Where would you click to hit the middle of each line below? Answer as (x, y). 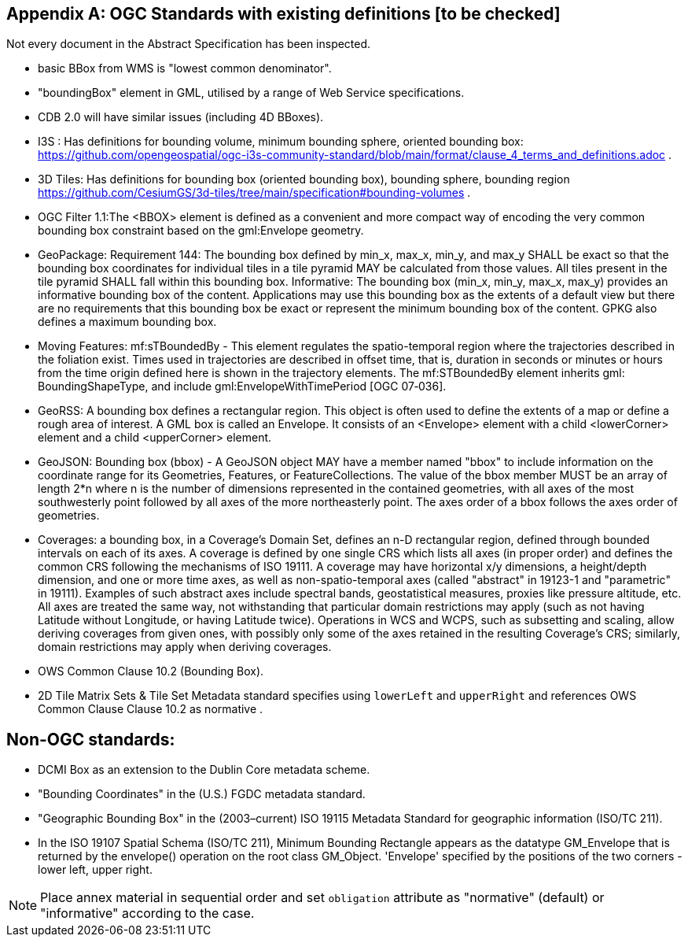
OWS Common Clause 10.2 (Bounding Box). (151, 671)
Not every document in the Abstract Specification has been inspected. (189, 44)
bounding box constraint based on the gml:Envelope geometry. (201, 231)
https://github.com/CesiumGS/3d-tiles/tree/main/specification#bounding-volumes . (254, 193)
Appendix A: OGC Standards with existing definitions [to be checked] (283, 14)
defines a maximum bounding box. (127, 322)
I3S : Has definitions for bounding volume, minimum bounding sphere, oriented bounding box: (281, 142)
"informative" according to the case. (147, 913)
